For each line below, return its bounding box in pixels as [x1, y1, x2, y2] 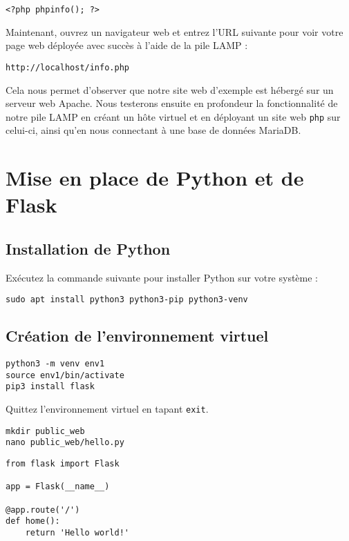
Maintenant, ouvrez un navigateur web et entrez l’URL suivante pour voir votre [6, 24, 343, 39]
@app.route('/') [6, 504, 80, 515]
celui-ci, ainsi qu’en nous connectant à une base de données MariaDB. [6, 123, 301, 137]
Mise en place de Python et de [6, 164, 304, 192]
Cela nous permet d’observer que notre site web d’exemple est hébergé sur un [6, 82, 334, 97]
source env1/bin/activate [6, 370, 124, 380]
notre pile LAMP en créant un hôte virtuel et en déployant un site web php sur [6, 109, 341, 124]
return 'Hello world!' [25, 528, 129, 538]
